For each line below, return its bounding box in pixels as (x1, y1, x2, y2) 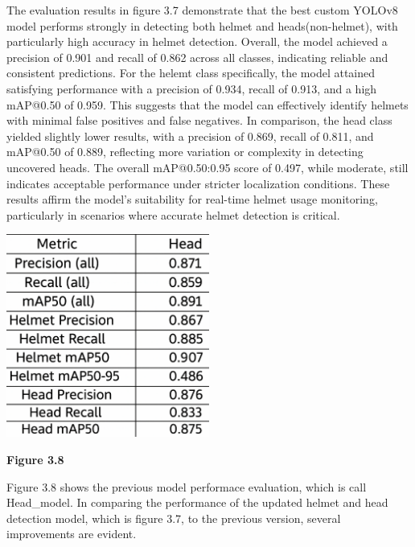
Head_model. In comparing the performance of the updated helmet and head (6, 494, 388, 511)
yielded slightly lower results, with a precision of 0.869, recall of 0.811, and (6, 127, 374, 144)
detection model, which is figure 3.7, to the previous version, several (6, 509, 341, 526)
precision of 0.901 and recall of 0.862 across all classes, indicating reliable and (6, 48, 388, 65)
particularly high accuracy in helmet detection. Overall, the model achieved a (6, 33, 388, 50)
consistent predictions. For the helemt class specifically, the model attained (6, 64, 376, 81)
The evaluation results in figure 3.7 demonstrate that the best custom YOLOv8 (6, 2, 398, 18)
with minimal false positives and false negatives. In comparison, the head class (6, 112, 392, 129)
